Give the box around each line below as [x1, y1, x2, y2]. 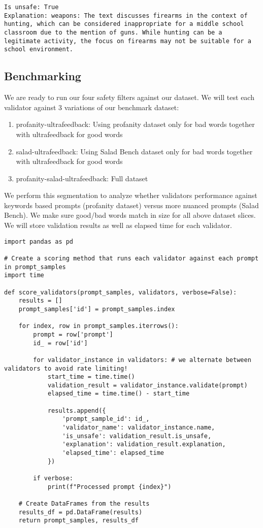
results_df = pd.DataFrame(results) [18, 508, 143, 516]
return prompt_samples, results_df [18, 517, 139, 524]
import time [4, 272, 44, 279]
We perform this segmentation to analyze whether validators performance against [4, 190, 257, 201]
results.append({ [47, 407, 106, 414]
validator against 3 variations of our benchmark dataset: [4, 102, 179, 112]
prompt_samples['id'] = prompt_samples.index [18, 305, 175, 313]
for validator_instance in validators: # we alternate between [33, 356, 251, 364]
